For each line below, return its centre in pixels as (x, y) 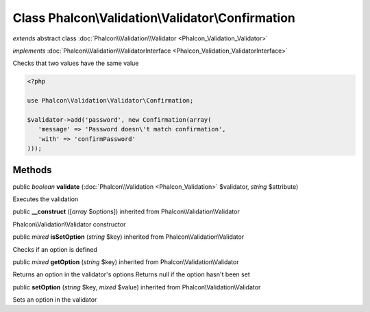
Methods (32, 170)
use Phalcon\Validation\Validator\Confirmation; (110, 101)
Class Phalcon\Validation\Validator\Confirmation (154, 18)
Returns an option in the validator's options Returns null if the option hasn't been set (131, 274)
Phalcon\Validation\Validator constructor (69, 224)
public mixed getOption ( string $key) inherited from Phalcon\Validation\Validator (126, 262)
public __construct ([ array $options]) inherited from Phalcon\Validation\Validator (126, 211)
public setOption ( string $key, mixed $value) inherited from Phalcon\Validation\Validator (137, 287)
